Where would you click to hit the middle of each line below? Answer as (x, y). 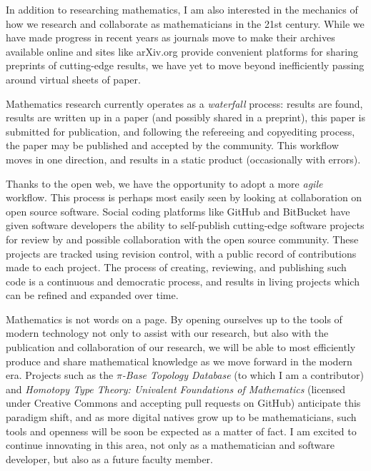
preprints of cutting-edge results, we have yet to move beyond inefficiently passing (185, 65)
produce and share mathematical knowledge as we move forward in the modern (179, 361)
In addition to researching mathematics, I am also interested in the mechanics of (182, 9)
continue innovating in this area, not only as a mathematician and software (170, 445)
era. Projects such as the (60, 375)
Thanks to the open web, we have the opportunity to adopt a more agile (164, 183)
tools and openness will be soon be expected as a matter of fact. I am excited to (181, 431)
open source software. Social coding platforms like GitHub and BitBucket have (178, 211)
